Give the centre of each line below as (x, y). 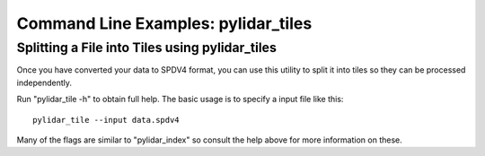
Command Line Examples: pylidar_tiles (164, 23)
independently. (44, 82)
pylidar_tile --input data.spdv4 (106, 120)
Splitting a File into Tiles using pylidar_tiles (147, 48)
